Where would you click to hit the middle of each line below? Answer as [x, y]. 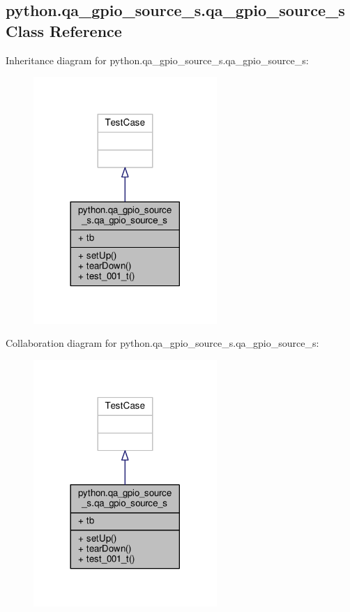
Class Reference [64, 30]
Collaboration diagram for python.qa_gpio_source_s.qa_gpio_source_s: [162, 343]
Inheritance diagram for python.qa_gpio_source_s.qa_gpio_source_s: [157, 60]
